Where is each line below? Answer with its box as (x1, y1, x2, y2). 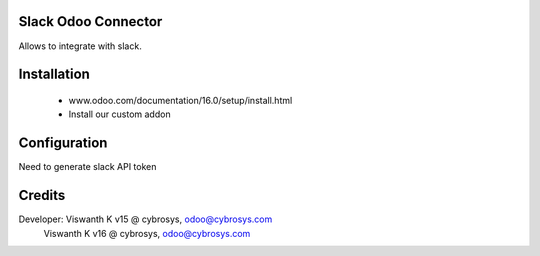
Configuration (18, 135, 108, 152)
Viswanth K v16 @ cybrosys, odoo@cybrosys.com (43, 227, 251, 239)
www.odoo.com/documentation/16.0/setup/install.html (68, 94, 293, 106)
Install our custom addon (68, 108, 171, 120)
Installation (18, 66, 90, 83)
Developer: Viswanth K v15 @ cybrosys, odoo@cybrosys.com (18, 213, 273, 225)
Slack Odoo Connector (18, 13, 163, 30)
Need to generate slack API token (18, 161, 157, 173)
